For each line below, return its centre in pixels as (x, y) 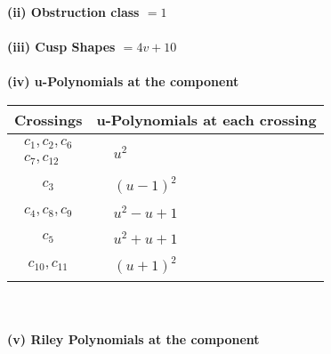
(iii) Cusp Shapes (61, 47)
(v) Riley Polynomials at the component (133, 339)
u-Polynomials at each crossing (206, 119)
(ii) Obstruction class (73, 12)
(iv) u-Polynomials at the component (123, 81)
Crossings (48, 119)
